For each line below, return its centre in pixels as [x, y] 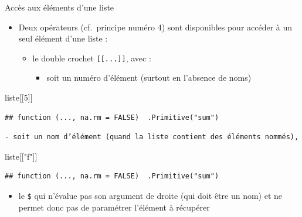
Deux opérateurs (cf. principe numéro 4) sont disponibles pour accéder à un [155, 27]
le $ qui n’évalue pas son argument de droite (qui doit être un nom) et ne [150, 195]
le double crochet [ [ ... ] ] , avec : [92, 58]
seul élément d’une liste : [63, 38]
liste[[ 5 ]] [19, 97]
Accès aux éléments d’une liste [60, 7]
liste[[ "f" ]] [21, 156]
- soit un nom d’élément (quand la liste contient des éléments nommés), [152, 137]
